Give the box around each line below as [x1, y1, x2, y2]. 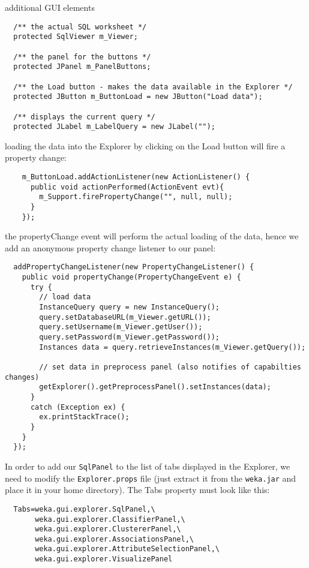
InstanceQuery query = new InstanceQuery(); [39, 303, 220, 312]
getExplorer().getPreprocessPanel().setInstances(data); [39, 383, 271, 392]
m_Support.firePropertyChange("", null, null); [39, 193, 233, 202]
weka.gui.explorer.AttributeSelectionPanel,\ [35, 545, 220, 554]
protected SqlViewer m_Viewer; [13, 32, 138, 41]
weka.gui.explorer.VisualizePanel [35, 555, 173, 564]
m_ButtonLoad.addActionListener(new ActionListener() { [22, 173, 250, 181]
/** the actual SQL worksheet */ [13, 22, 147, 31]
